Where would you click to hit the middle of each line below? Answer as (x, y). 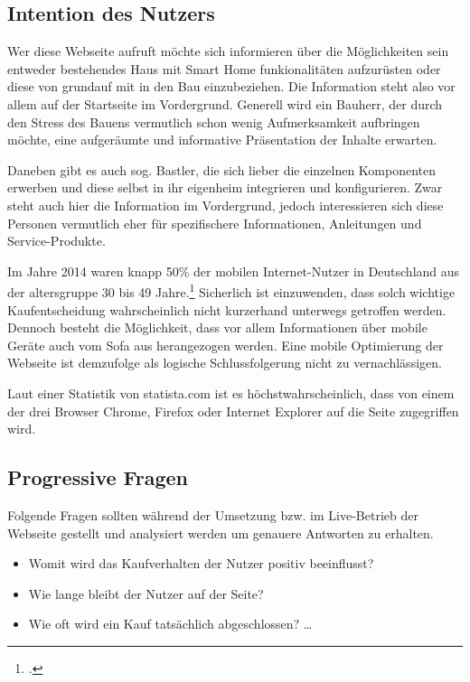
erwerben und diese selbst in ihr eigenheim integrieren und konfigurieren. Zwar (225, 187)
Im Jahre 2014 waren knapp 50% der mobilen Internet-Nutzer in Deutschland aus (234, 271)
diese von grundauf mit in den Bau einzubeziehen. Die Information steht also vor (231, 86)
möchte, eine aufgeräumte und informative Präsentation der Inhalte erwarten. (222, 140)
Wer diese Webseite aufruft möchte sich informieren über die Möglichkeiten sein (228, 51)
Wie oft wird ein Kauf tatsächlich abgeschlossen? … (170, 624)
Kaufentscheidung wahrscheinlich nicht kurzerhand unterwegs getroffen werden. (227, 309)
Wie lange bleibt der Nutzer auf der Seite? (146, 593)
